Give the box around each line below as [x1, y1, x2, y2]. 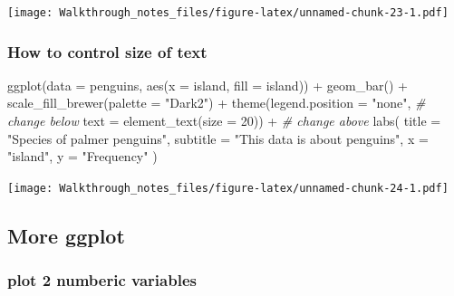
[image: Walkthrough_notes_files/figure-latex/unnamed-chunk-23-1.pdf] [7, 6, 449, 19]
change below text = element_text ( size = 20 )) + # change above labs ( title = [7, 111, 441, 130]
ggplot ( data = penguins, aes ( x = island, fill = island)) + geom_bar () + [7, 75, 408, 94]
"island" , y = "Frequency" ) [7, 147, 158, 166]
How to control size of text [7, 40, 208, 62]
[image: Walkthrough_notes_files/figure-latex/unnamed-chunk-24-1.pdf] [7, 181, 449, 195]
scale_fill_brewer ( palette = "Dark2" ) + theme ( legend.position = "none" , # [7, 93, 426, 112]
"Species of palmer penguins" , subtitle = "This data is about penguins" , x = [7, 129, 429, 148]
